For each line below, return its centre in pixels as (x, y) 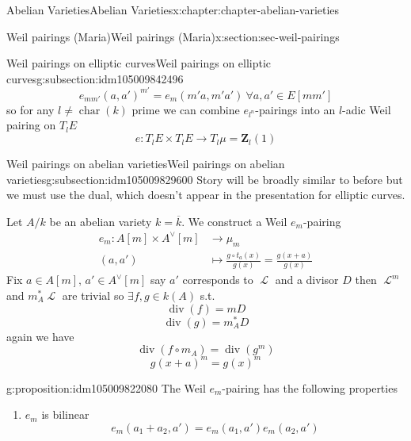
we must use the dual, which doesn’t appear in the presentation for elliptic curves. (206, 195)
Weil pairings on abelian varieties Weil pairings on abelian (146, 164)
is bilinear (65, 414)
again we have (40, 336)
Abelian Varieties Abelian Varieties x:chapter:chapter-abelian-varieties (173, 10)
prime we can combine (186, 109)
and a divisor (307, 280)
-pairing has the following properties (310, 387)
